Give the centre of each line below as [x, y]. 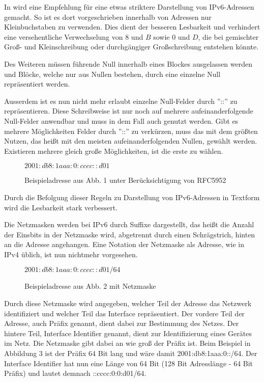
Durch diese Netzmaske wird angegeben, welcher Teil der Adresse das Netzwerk [128, 303]
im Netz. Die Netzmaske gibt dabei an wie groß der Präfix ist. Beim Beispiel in [127, 343]
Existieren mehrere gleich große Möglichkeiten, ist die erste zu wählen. [114, 151]
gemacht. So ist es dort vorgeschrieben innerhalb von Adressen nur [108, 17]
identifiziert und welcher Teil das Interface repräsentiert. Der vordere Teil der [124, 313]
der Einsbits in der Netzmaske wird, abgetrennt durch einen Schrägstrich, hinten [130, 234]
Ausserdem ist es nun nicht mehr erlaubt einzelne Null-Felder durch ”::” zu [121, 101]
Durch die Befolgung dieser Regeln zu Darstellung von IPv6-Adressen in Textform [132, 197]
